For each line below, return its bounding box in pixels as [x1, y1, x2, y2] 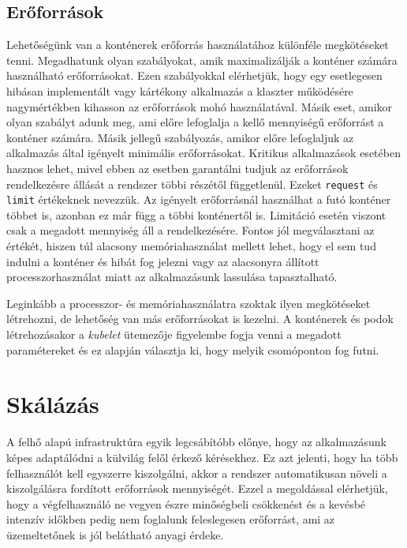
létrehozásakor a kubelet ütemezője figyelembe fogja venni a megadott [6, 326, 342, 343]
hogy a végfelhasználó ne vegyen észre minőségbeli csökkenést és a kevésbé [6, 495, 366, 512]
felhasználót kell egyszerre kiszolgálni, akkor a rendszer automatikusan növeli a [6, 464, 387, 481]
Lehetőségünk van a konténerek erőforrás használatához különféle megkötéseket [6, 36, 389, 53]
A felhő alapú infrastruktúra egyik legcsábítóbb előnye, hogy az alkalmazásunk [6, 434, 386, 450]
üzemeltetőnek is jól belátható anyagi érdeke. [6, 526, 224, 542]
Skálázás [6, 388, 99, 420]
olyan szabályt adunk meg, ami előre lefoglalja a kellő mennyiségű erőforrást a [6, 114, 384, 130]
